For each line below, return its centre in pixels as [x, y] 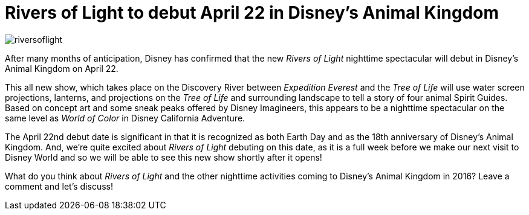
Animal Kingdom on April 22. [62, 68]
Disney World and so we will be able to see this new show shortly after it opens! [164, 157]
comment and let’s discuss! [59, 186]
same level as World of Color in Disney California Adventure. [125, 118]
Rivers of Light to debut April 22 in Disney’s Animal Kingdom [252, 13]
